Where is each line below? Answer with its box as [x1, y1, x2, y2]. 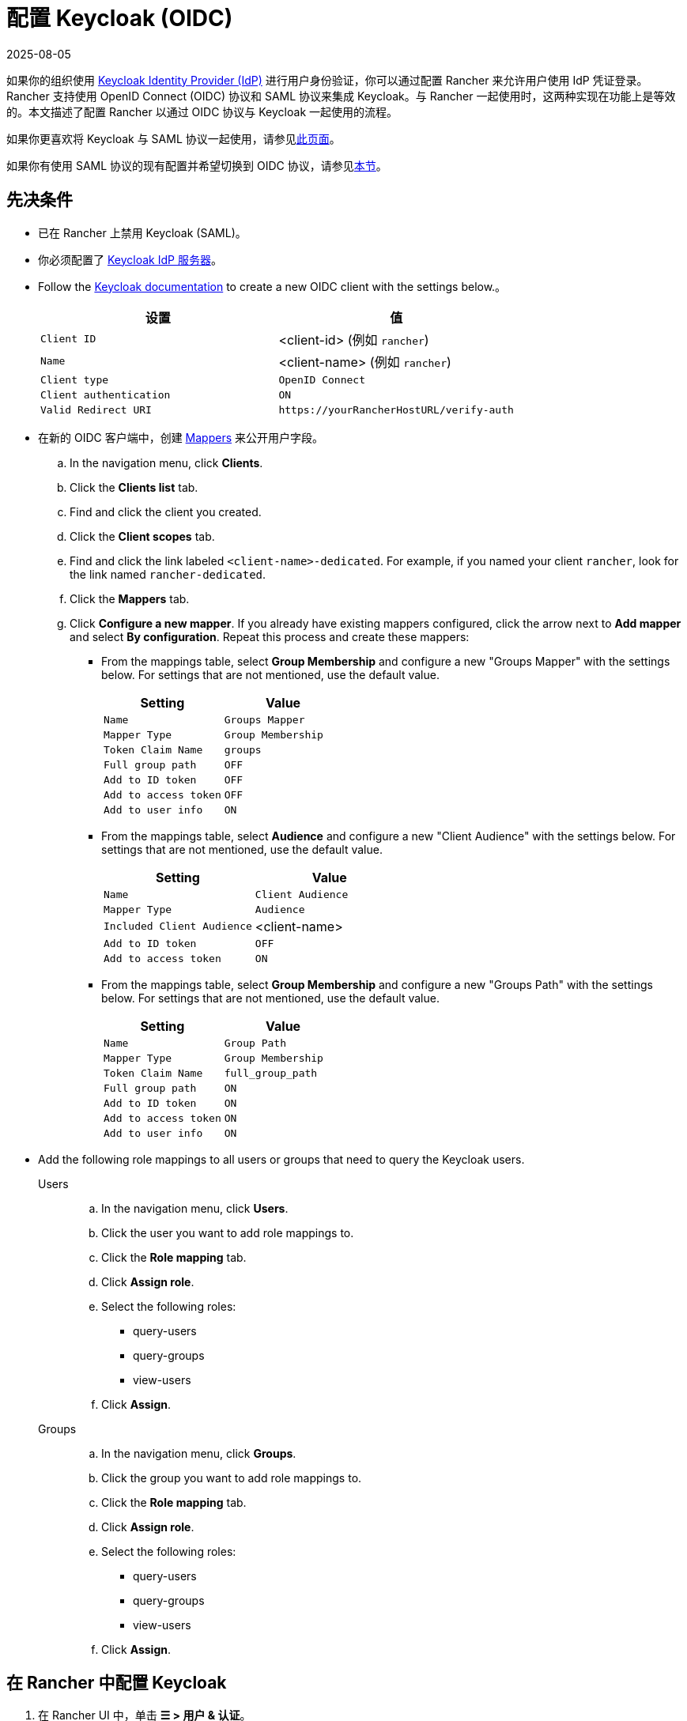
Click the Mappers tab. [70, 591, 190, 606]
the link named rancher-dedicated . [70, 567, 266, 581]
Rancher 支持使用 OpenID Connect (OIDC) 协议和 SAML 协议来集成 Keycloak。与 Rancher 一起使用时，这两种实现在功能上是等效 [6, 89, 676, 103]
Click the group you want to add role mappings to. [101, 1470, 362, 1485]
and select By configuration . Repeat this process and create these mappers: [70, 629, 470, 643]
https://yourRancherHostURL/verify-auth [278, 403, 514, 416]
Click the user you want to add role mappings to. [101, 1225, 354, 1240]
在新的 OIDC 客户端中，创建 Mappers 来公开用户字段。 [38, 430, 324, 444]
